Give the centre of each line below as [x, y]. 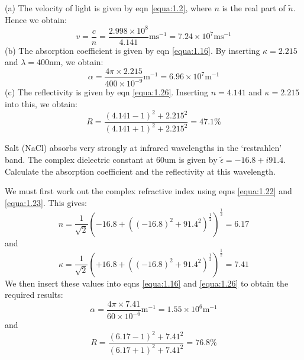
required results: [34, 295]
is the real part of [254, 8]
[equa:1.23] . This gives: [46, 202]
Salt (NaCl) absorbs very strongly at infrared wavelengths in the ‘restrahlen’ [143, 148]
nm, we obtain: [76, 62]
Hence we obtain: [36, 19]
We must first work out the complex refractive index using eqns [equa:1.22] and [148, 191]
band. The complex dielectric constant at [79, 160]
